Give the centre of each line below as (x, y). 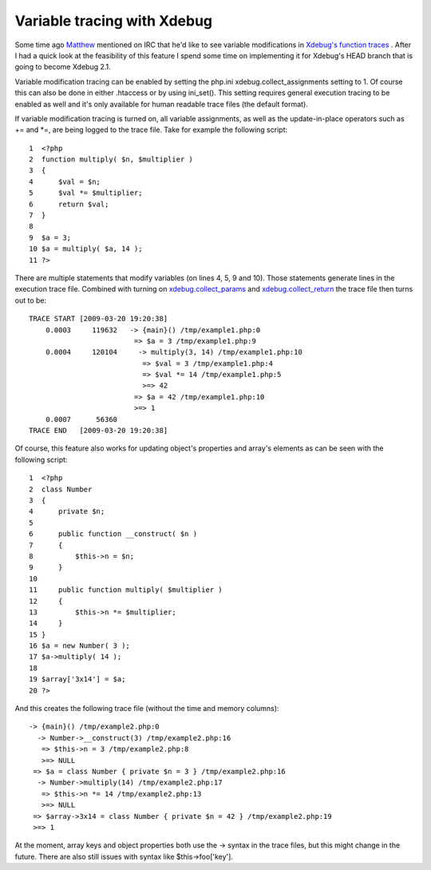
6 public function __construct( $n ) (113, 534)
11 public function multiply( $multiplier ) (126, 590)
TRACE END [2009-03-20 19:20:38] (99, 431)
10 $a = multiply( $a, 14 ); (86, 249)
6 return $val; (69, 204)
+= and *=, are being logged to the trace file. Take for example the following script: (151, 130)
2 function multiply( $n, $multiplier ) (111, 159)
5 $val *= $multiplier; (86, 193)
